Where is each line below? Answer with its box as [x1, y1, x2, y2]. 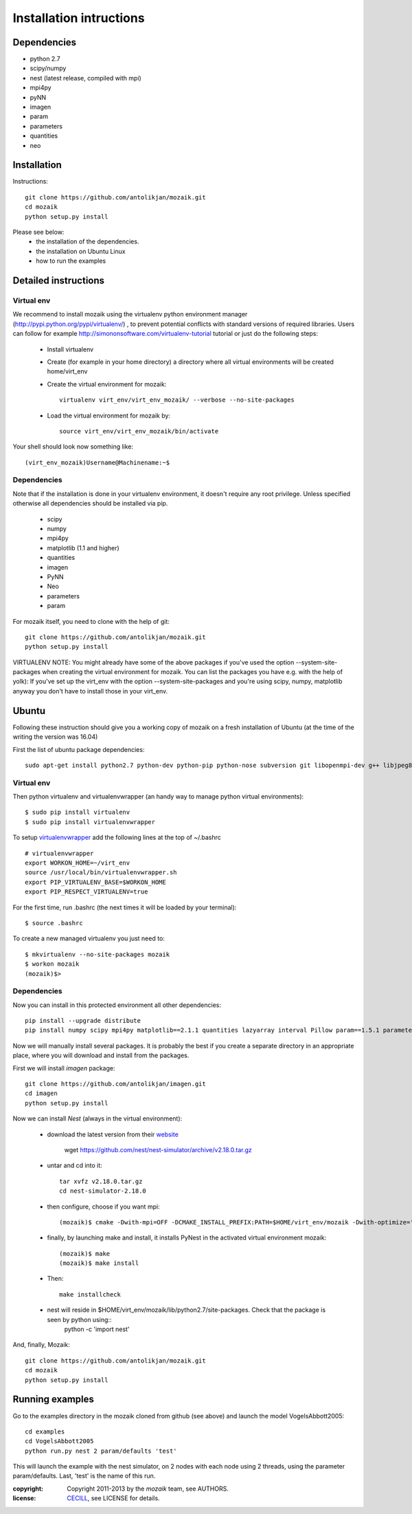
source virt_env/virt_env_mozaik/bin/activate [59, 427, 219, 435]
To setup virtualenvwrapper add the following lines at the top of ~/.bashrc [12, 833, 221, 842]
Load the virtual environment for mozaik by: [47, 411, 171, 420]
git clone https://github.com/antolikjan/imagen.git [25, 1080, 206, 1088]
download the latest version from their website [47, 1130, 179, 1138]
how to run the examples [36, 257, 106, 265]
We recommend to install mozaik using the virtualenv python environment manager [12, 310, 248, 318]
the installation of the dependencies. [36, 237, 139, 246]
